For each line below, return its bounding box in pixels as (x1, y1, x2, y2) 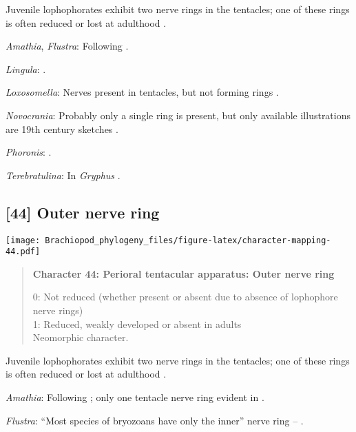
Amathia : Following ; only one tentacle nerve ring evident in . (6, 390, 264, 404)
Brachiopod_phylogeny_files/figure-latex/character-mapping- (45, 235, 331, 245)
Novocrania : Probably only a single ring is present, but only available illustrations (6, 107, 351, 122)
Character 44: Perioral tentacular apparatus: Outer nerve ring (32, 266, 335, 280)
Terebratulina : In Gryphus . (6, 167, 121, 182)
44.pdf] (6, 247, 41, 257)
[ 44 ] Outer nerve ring (6, 201, 160, 223)
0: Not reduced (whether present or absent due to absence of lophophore (32, 289, 338, 304)
